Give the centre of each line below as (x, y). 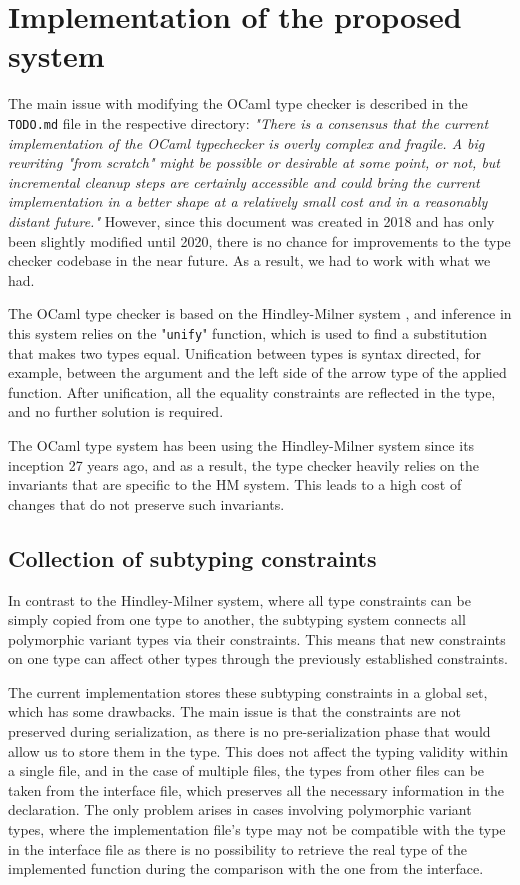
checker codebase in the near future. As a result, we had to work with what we (249, 260)
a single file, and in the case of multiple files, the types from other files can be (246, 770)
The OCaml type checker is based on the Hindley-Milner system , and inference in (260, 313)
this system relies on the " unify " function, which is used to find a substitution (247, 332)
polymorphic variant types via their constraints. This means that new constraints (257, 638)
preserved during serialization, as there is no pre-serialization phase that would (249, 731)
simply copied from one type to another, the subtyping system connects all (237, 619)
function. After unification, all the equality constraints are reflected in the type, (252, 391)
